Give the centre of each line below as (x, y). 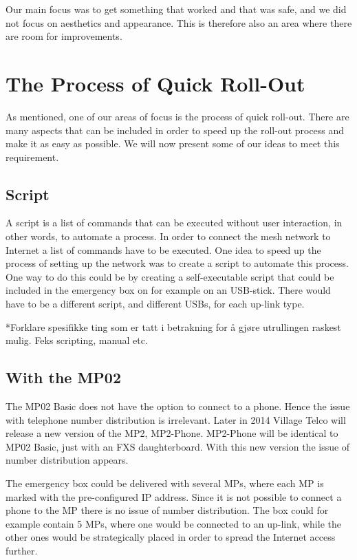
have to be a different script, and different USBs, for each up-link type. (155, 304)
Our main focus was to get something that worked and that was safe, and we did (176, 9)
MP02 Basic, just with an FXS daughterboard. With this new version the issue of (178, 446)
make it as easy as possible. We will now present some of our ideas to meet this (173, 143)
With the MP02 (64, 377)
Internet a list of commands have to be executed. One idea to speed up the (163, 249)
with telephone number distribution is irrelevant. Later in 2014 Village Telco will (176, 419)
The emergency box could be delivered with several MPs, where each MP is (165, 483)
